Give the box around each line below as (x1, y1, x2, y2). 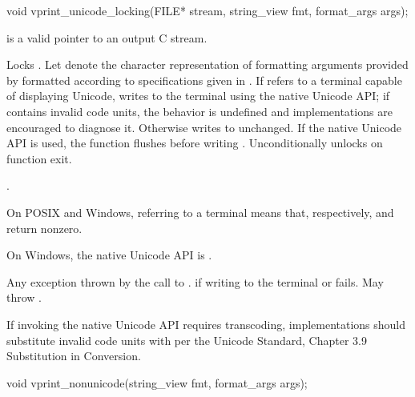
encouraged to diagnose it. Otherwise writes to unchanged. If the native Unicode (6, 118, 402, 135)
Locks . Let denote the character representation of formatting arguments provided (6, 56, 409, 73)
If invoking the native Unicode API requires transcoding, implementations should (6, 315, 406, 332)
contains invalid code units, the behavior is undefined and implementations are (6, 102, 393, 119)
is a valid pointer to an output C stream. (6, 29, 207, 46)
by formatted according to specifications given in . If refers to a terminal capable (6, 71, 402, 88)
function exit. (6, 150, 72, 166)
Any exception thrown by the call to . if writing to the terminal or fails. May (6, 273, 384, 290)
